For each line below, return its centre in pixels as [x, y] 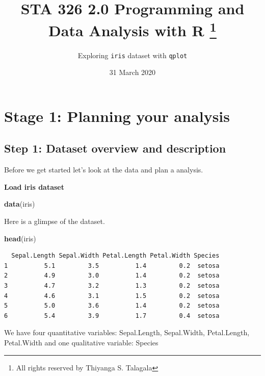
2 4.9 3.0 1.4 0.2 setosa [112, 276]
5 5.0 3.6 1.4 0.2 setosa [112, 306]
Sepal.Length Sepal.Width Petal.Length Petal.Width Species [115, 256]
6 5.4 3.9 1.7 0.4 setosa [112, 316]
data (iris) [20, 204]
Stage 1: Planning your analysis [117, 116]
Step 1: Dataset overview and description [115, 148]
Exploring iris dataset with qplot [132, 55]
